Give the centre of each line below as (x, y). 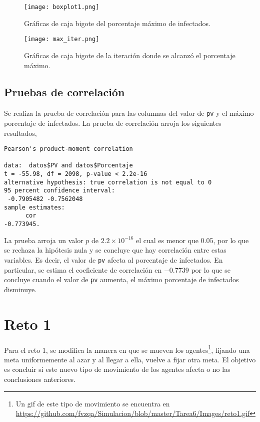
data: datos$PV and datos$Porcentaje (68, 166)
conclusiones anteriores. (40, 379)
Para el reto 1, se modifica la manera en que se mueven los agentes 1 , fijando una (127, 349)
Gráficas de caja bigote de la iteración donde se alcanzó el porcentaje (130, 55)
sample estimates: (34, 207)
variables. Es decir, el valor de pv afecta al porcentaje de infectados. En (113, 259)
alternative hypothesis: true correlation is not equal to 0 (108, 182)
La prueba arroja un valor (44, 240)
